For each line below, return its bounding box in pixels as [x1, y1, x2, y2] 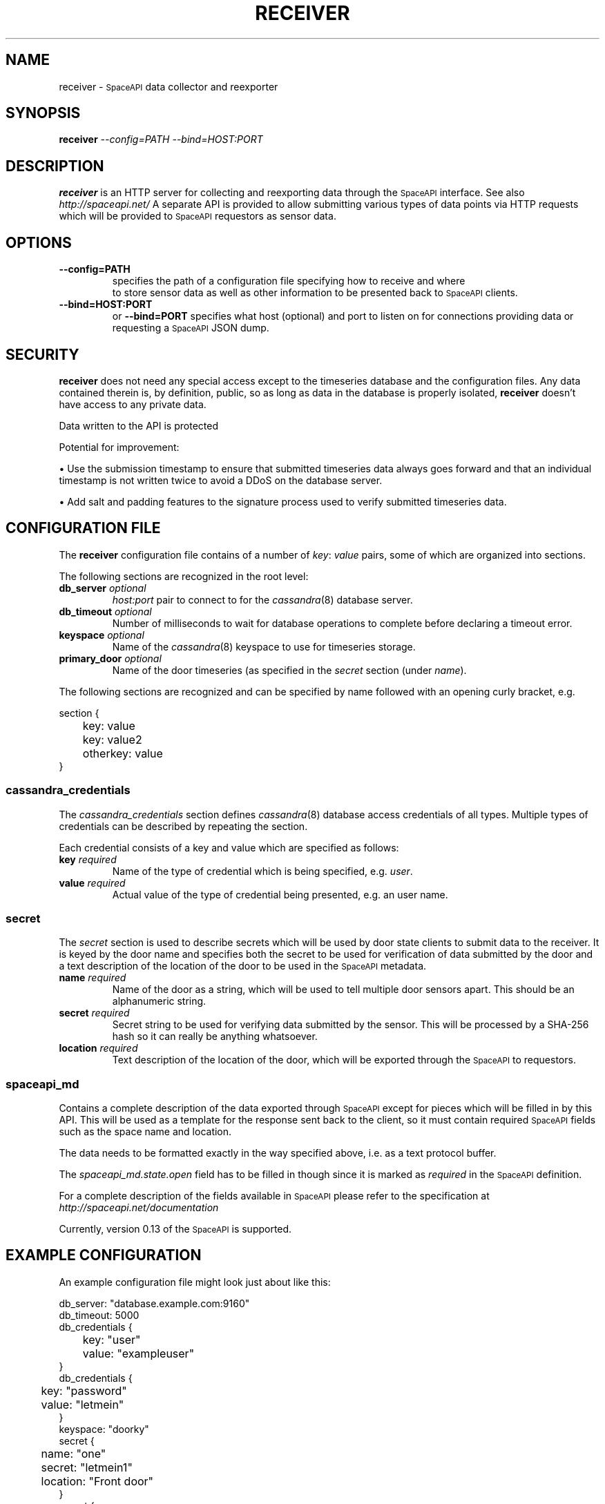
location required [59, 1042, 138, 1054]
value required [59, 876, 126, 889]
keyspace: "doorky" [59, 1423, 149, 1435]
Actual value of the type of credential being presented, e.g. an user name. [112, 888, 448, 900]
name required [59, 972, 126, 984]
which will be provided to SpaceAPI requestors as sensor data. [59, 210, 336, 222]
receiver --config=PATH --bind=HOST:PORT [59, 133, 263, 146]
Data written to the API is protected [59, 419, 218, 432]
